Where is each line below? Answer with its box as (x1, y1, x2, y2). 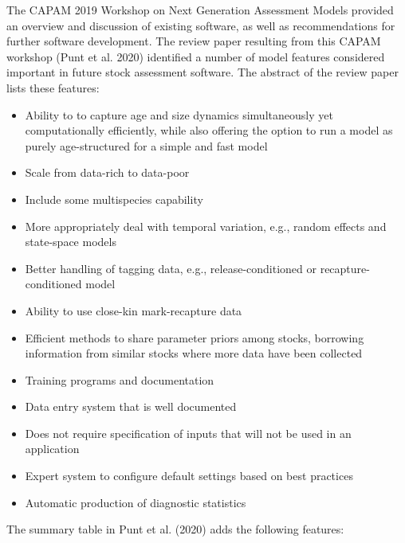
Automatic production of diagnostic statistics (25, 494, 246, 510)
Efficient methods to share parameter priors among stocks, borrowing (25, 329, 364, 346)
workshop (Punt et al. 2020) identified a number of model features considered (6, 48, 385, 64)
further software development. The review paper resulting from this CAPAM (6, 33, 381, 49)
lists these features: (6, 79, 100, 96)
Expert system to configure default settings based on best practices (25, 467, 353, 484)
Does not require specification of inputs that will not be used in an (25, 424, 352, 441)
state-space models (25, 233, 116, 250)
